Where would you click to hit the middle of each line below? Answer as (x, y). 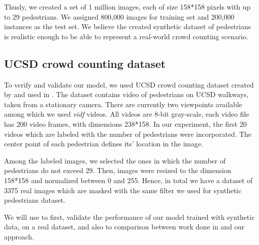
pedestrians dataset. (35, 200)
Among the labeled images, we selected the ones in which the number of (115, 160)
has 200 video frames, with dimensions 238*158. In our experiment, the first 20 (125, 124)
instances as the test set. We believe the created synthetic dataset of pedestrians (127, 26)
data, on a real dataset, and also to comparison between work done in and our (124, 227)
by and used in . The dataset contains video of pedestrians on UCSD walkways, (126, 94)
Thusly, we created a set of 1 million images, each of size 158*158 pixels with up (127, 7)
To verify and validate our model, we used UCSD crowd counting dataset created (129, 84)
